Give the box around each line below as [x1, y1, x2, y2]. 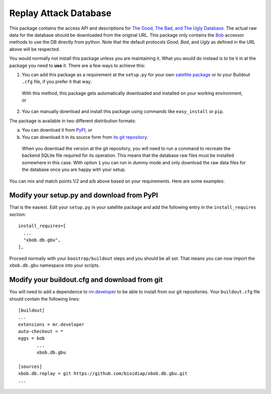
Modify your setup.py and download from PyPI [9, 191, 158, 200]
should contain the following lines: [9, 295, 80, 302]
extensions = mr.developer [18, 322, 85, 327]
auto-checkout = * [18, 329, 64, 334]
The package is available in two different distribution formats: [9, 118, 137, 124]
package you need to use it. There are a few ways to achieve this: [9, 62, 146, 68]
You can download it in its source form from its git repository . [22, 134, 148, 140]
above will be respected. [9, 46, 60, 52]
